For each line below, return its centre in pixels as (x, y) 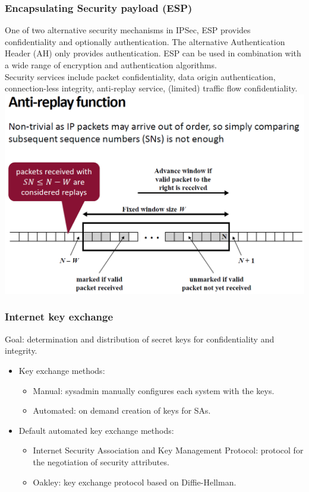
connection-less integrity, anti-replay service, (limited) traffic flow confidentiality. (151, 88)
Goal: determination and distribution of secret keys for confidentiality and (140, 339)
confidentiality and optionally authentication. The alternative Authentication (145, 41)
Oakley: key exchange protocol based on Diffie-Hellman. (135, 482)
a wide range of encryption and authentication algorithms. (111, 65)
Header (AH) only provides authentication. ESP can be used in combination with (153, 53)
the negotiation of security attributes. (101, 461)
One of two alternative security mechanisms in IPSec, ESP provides (128, 30)
